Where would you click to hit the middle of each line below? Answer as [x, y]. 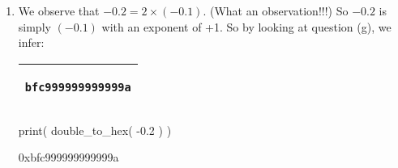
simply [34, 26]
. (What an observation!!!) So [276, 10]
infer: [31, 42]
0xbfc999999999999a [68, 157]
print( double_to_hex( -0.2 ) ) [95, 130]
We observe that [59, 10]
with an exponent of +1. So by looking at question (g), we [246, 26]
